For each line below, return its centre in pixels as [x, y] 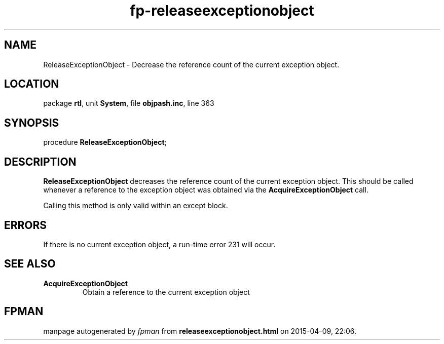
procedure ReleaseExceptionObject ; [105, 142]
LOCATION [32, 84]
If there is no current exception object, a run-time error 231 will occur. [159, 244]
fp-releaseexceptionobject [222, 11]
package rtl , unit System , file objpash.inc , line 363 [129, 103]
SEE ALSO [30, 264]
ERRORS [26, 225]
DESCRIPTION [40, 162]
